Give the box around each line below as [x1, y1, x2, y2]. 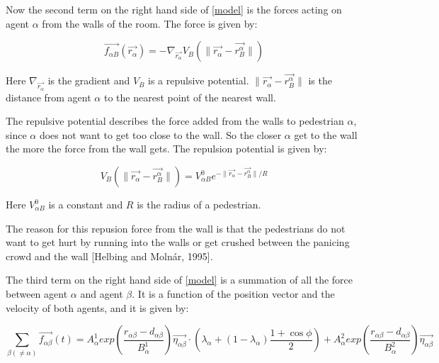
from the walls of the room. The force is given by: [42, 16, 258, 30]
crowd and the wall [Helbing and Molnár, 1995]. [6, 248, 213, 263]
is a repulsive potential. [148, 73, 249, 88]
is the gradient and [47, 73, 130, 88]
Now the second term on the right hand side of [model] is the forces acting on [6, 2, 342, 16]
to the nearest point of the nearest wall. [103, 89, 276, 104]
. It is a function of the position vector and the [132, 286, 335, 301]
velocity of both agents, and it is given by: [6, 300, 189, 315]
